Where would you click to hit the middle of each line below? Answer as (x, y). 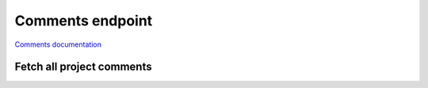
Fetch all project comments (83, 67)
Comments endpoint (84, 21)
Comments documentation (58, 44)
